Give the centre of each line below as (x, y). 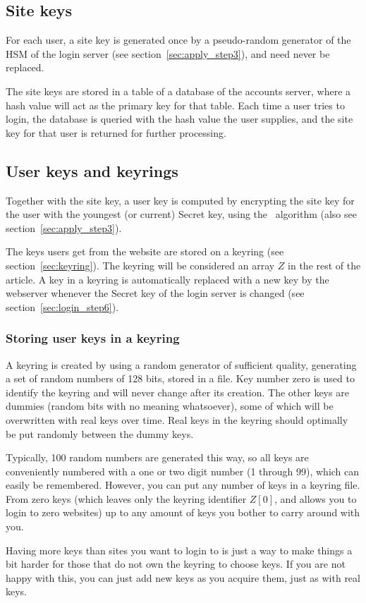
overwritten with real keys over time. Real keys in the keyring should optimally (177, 419)
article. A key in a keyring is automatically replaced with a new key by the (167, 279)
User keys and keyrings (92, 170)
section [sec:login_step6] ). (62, 306)
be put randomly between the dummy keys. (100, 433)
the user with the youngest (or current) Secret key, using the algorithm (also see (181, 214)
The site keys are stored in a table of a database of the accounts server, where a (178, 91)
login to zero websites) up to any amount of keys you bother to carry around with (183, 512)
